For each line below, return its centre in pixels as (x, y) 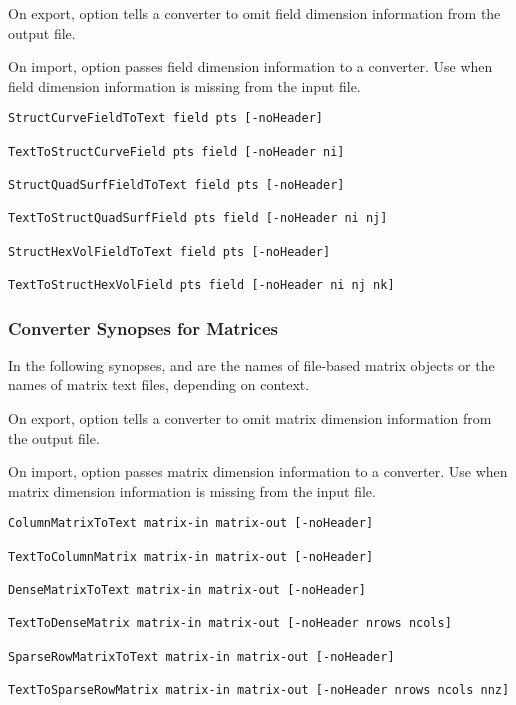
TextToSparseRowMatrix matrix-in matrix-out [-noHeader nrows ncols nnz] (259, 689)
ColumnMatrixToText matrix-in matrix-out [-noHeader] (191, 523)
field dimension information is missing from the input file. (184, 85)
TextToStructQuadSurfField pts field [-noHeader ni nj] (198, 218)
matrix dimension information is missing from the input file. (192, 490)
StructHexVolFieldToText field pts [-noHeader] (169, 251)
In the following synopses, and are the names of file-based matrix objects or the (251, 364)
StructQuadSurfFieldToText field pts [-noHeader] (176, 185)
